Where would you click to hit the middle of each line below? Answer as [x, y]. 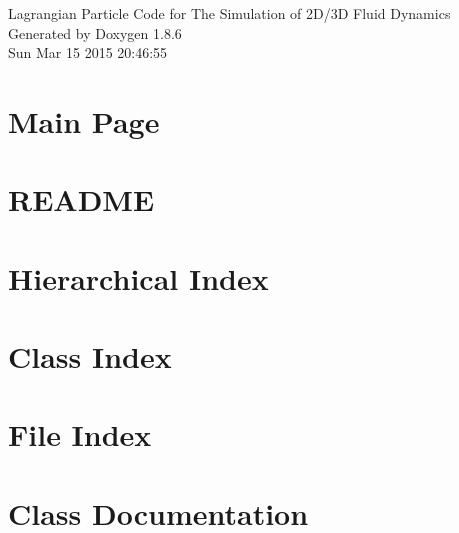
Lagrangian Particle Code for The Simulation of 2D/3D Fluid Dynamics [229, 13]
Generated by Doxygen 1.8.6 [95, 32]
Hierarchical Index [138, 277]
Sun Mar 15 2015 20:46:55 [88, 52]
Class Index [90, 356]
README [81, 199]
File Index [80, 434]
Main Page [84, 120]
